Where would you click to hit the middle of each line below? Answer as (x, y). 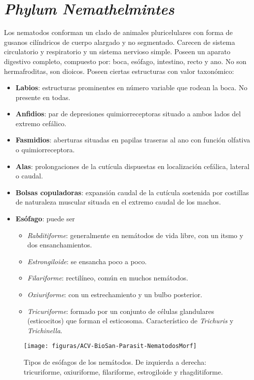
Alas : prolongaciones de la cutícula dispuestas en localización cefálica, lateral (132, 166)
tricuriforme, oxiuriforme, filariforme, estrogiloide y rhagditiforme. (123, 371)
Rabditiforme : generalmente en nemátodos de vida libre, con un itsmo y (135, 235)
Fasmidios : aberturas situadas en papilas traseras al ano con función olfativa (133, 140)
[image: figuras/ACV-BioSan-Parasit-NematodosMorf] (110, 346)
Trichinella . (45, 330)
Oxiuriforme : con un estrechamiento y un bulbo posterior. (115, 294)
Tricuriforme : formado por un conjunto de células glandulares (121, 311)
